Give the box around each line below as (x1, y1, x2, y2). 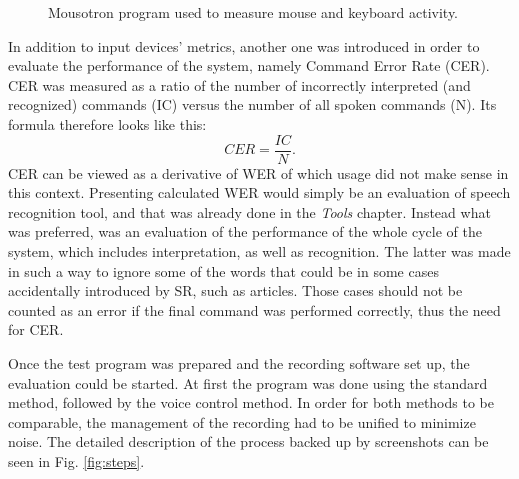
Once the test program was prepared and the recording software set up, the (8, 352, 470, 373)
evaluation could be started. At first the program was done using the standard (8, 372, 488, 393)
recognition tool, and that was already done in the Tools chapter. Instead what (8, 201, 491, 222)
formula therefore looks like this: (8, 113, 207, 134)
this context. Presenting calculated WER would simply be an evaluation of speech (8, 182, 511, 203)
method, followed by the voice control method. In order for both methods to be (8, 392, 494, 413)
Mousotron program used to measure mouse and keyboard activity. (48, 2, 459, 22)
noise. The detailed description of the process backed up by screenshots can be (8, 431, 489, 452)
